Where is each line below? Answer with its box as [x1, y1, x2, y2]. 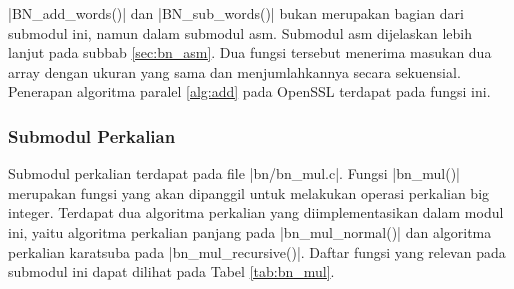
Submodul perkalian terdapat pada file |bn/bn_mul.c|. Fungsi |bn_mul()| [8, 163, 460, 184]
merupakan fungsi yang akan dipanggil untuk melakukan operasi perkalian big [8, 182, 490, 203]
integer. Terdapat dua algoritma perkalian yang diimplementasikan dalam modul [8, 202, 504, 223]
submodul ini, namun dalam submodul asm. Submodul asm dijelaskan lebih [8, 22, 473, 43]
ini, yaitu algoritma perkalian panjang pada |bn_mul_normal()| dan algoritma [8, 221, 492, 242]
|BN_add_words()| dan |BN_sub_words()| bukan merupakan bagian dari [8, 3, 464, 23]
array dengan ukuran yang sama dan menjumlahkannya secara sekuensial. [8, 61, 461, 82]
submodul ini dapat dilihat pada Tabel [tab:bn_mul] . [8, 261, 335, 282]
